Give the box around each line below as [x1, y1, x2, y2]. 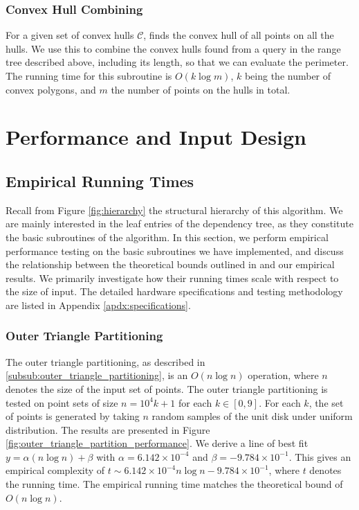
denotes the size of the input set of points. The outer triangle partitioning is [6, 381, 328, 396]
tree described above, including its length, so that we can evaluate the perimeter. [6, 55, 349, 69]
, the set [309, 395, 344, 410]
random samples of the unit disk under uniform [151, 409, 353, 423]
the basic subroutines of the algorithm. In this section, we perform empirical [6, 229, 329, 244]
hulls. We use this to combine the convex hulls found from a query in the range [6, 41, 341, 55]
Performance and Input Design [6, 123, 306, 151]
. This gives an [288, 449, 351, 464]
